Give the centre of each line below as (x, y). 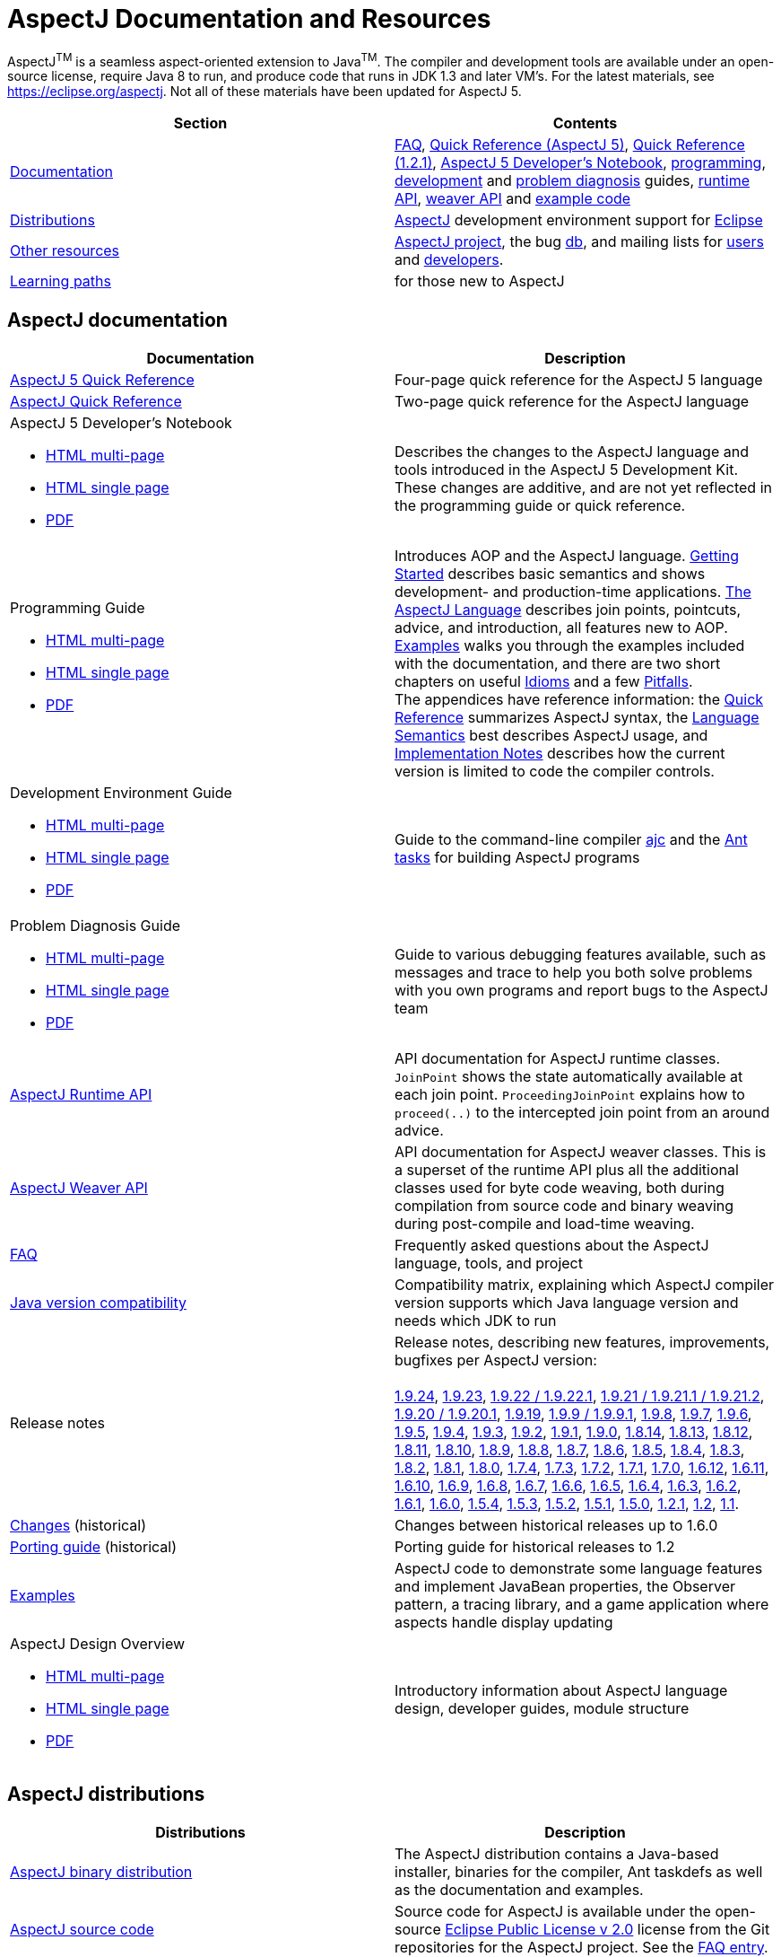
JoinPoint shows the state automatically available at (569, 1077)
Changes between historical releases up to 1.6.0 (556, 1526)
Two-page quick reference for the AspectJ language (572, 402)
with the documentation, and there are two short (558, 664)
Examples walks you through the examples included (570, 646)
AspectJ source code (82, 1930)
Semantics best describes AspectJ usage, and (551, 736)
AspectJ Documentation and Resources (249, 19)
